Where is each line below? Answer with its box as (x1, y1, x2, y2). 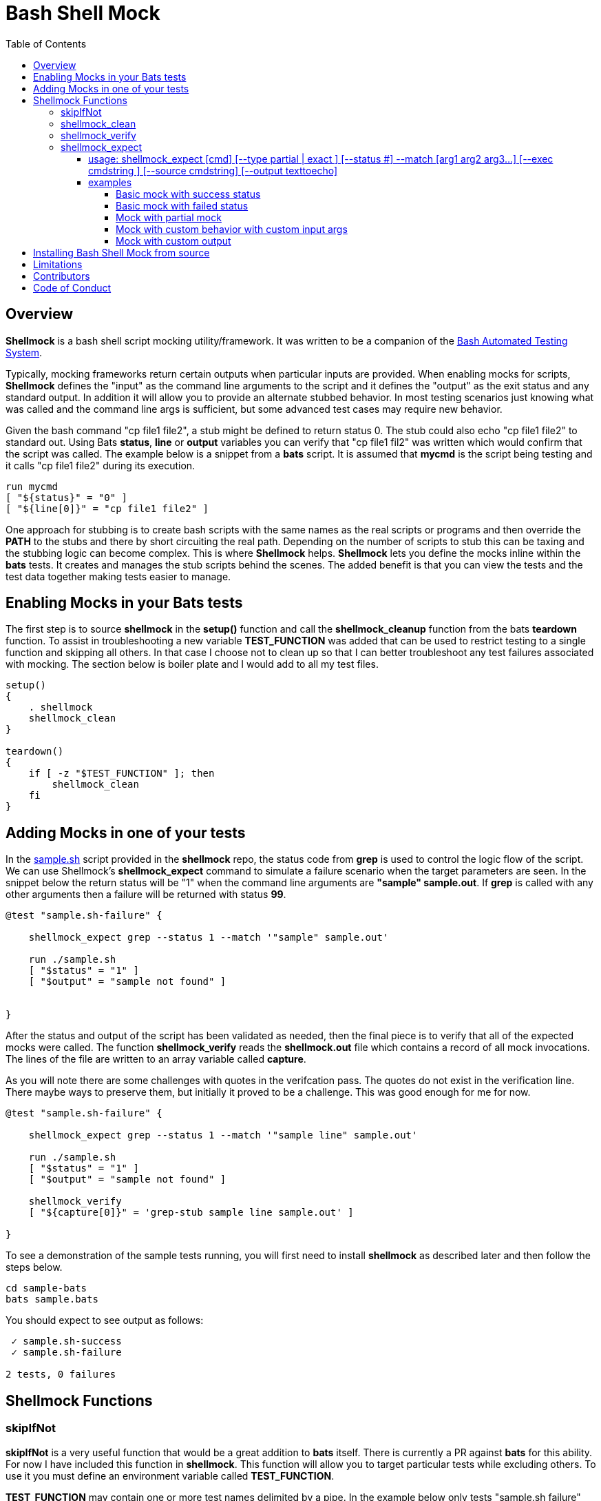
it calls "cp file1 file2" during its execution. (6, 459, 196, 471)
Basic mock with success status (116, 187, 261, 200)
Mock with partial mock (116, 211, 222, 223)
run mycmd (6, 480, 58, 492)
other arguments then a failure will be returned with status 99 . (6, 888, 286, 901)
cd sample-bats (6, 1283, 87, 1294)
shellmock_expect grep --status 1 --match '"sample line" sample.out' (28, 1130, 418, 1141)
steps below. (6, 1261, 63, 1274)
